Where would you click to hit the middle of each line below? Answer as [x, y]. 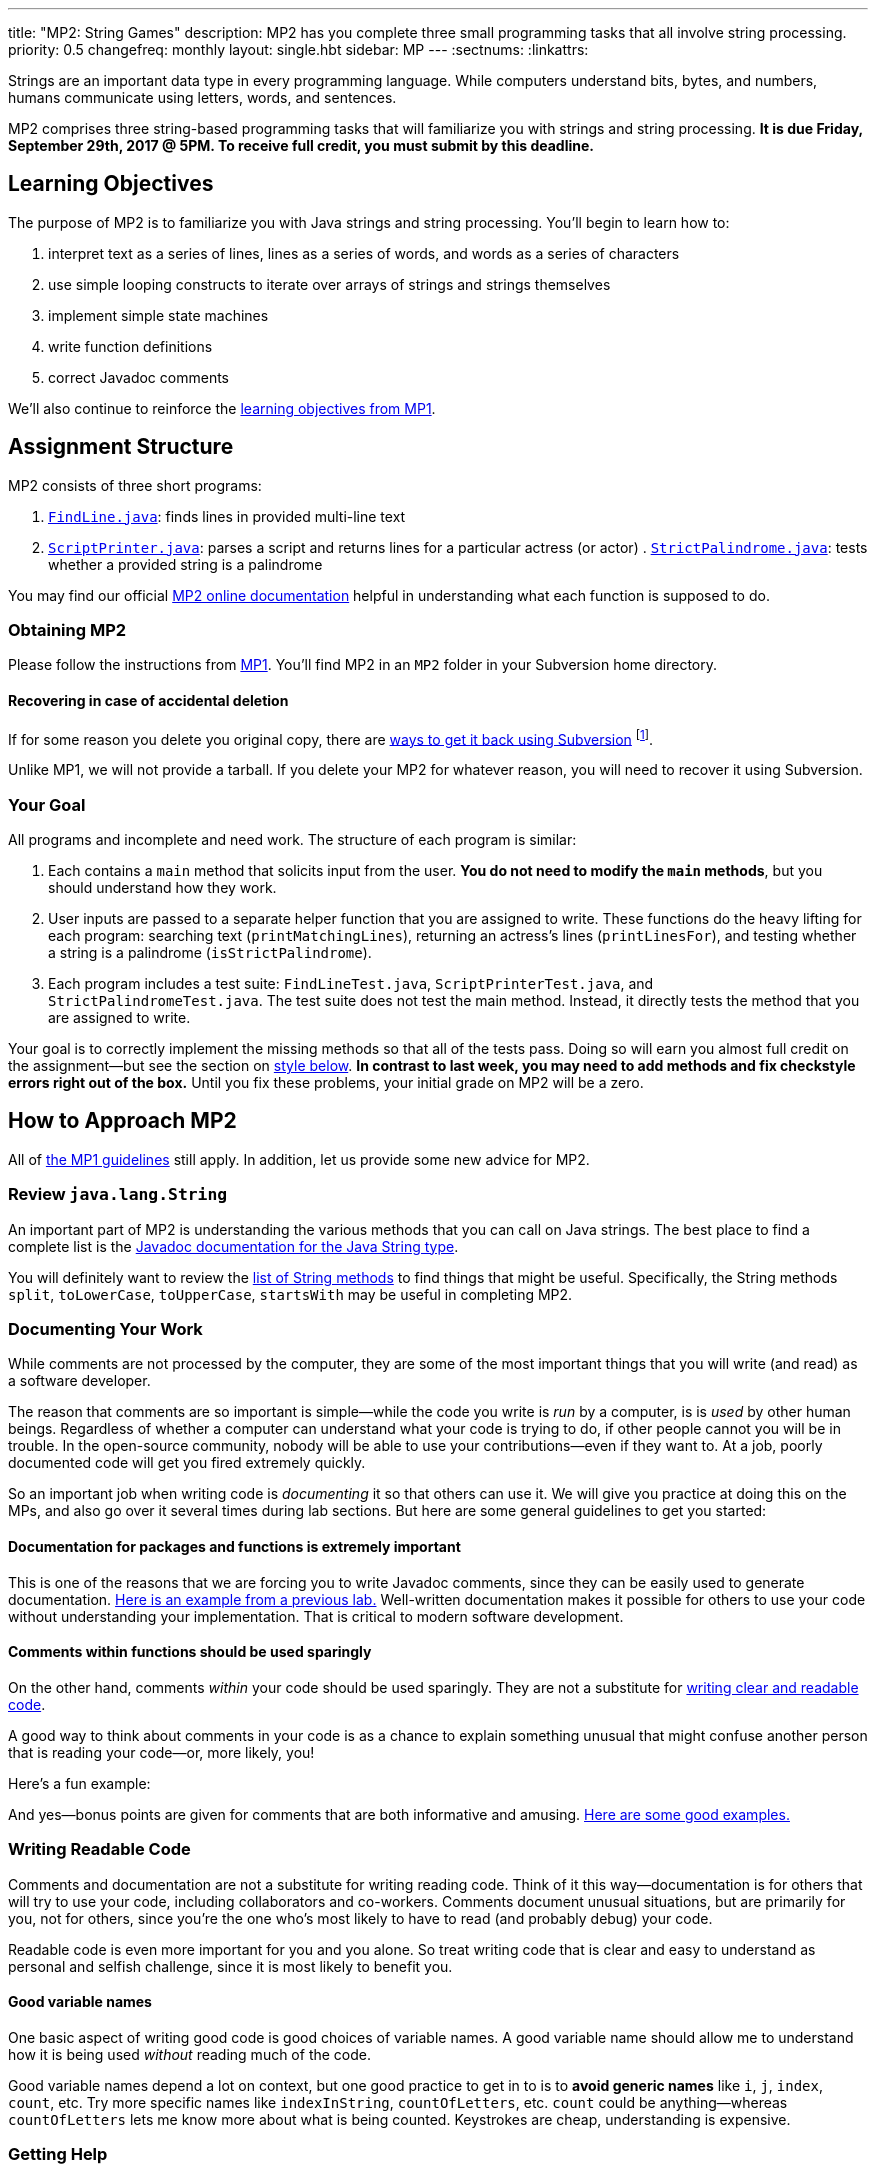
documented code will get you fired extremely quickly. [187, 1463]
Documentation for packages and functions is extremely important [234, 1547]
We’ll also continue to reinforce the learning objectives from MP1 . [222, 408]
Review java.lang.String [118, 1194]
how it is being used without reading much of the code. [189, 2054]
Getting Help [58, 2154]
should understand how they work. [162, 888]
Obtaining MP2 [67, 630]
